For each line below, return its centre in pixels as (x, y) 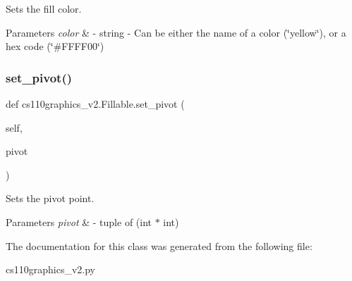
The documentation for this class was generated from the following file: (159, 245)
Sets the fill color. (44, 8)
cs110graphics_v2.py (50, 269)
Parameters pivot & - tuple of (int (79, 221)
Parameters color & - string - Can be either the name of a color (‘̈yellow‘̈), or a (176, 32)
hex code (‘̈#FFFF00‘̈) (55, 46)
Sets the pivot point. (50, 198)
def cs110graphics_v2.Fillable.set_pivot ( (95, 104)
